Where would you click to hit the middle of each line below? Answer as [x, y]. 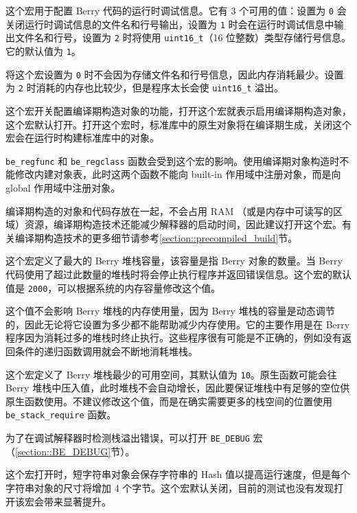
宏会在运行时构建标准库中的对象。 [82, 138]
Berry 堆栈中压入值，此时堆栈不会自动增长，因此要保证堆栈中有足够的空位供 [178, 388]
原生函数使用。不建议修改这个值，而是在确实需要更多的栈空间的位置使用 [169, 401]
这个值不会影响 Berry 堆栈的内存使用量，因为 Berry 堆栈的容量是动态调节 [170, 311]
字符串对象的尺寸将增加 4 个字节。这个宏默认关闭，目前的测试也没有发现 [170, 487]
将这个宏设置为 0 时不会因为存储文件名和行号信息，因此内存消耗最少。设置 [175, 74]
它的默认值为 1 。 [43, 50]
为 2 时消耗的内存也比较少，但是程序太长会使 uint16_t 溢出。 [145, 88]
